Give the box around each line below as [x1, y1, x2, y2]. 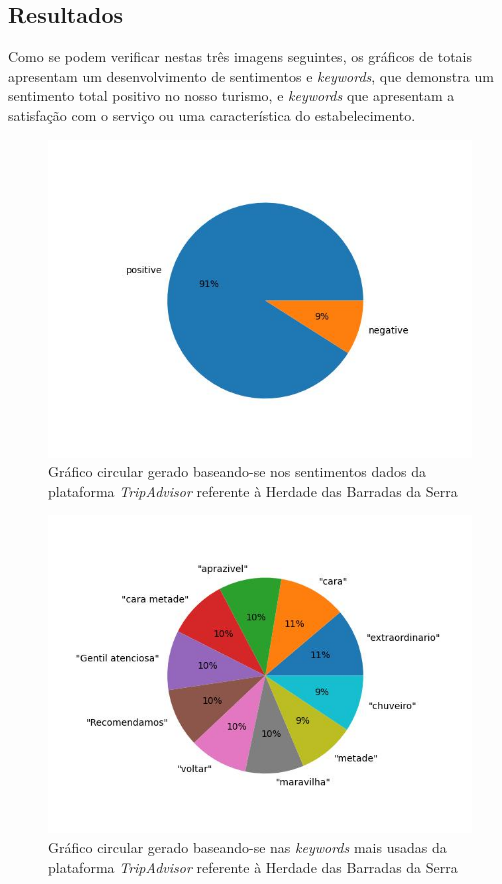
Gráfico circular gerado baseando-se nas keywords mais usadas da [48, 836, 447, 857]
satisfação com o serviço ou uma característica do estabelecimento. [8, 104, 416, 125]
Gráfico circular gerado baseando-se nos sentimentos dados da [48, 461, 426, 482]
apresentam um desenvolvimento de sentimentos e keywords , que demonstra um [8, 65, 494, 86]
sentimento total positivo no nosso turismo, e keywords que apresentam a [8, 85, 455, 106]
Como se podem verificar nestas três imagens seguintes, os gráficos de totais [8, 46, 473, 67]
